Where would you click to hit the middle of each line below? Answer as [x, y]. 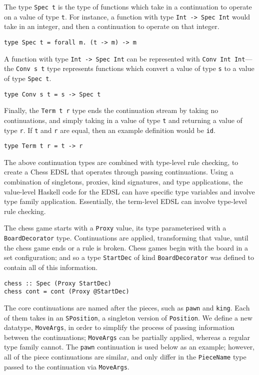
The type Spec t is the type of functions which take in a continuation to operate [128, 6]
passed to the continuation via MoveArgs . [67, 366]
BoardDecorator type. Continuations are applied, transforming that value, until [126, 238]
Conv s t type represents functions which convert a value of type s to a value [135, 68]
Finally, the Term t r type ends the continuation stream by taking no [111, 110]
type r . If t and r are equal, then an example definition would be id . [110, 130]
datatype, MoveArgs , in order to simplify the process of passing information [119, 327]
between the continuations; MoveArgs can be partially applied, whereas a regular [127, 337]
